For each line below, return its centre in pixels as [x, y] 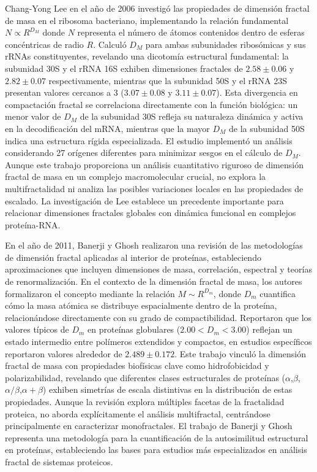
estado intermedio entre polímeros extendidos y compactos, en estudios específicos [158, 342]
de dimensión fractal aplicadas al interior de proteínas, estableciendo [133, 257]
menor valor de [33, 116]
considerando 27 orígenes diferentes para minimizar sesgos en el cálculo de [144, 153]
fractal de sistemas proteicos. [59, 461]
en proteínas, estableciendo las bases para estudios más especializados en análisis [156, 450]
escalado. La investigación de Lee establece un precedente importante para [144, 200]
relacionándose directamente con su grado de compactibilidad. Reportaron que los [158, 317]
